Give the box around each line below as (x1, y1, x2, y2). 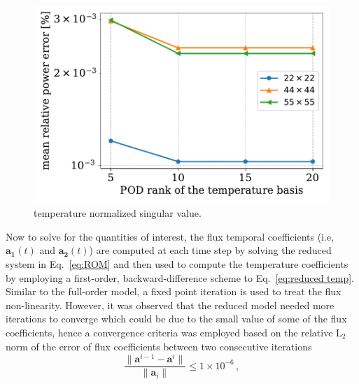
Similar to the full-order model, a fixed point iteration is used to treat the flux (6, 284, 342, 299)
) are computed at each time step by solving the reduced (89, 243, 332, 257)
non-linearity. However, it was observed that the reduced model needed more (6, 297, 335, 312)
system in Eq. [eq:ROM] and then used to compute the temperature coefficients (6, 257, 349, 271)
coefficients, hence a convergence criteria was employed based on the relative (6, 325, 333, 339)
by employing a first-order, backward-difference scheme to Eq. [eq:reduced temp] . (6, 270, 354, 285)
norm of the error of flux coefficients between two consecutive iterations (6, 339, 312, 353)
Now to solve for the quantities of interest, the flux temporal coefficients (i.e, (6, 229, 334, 243)
